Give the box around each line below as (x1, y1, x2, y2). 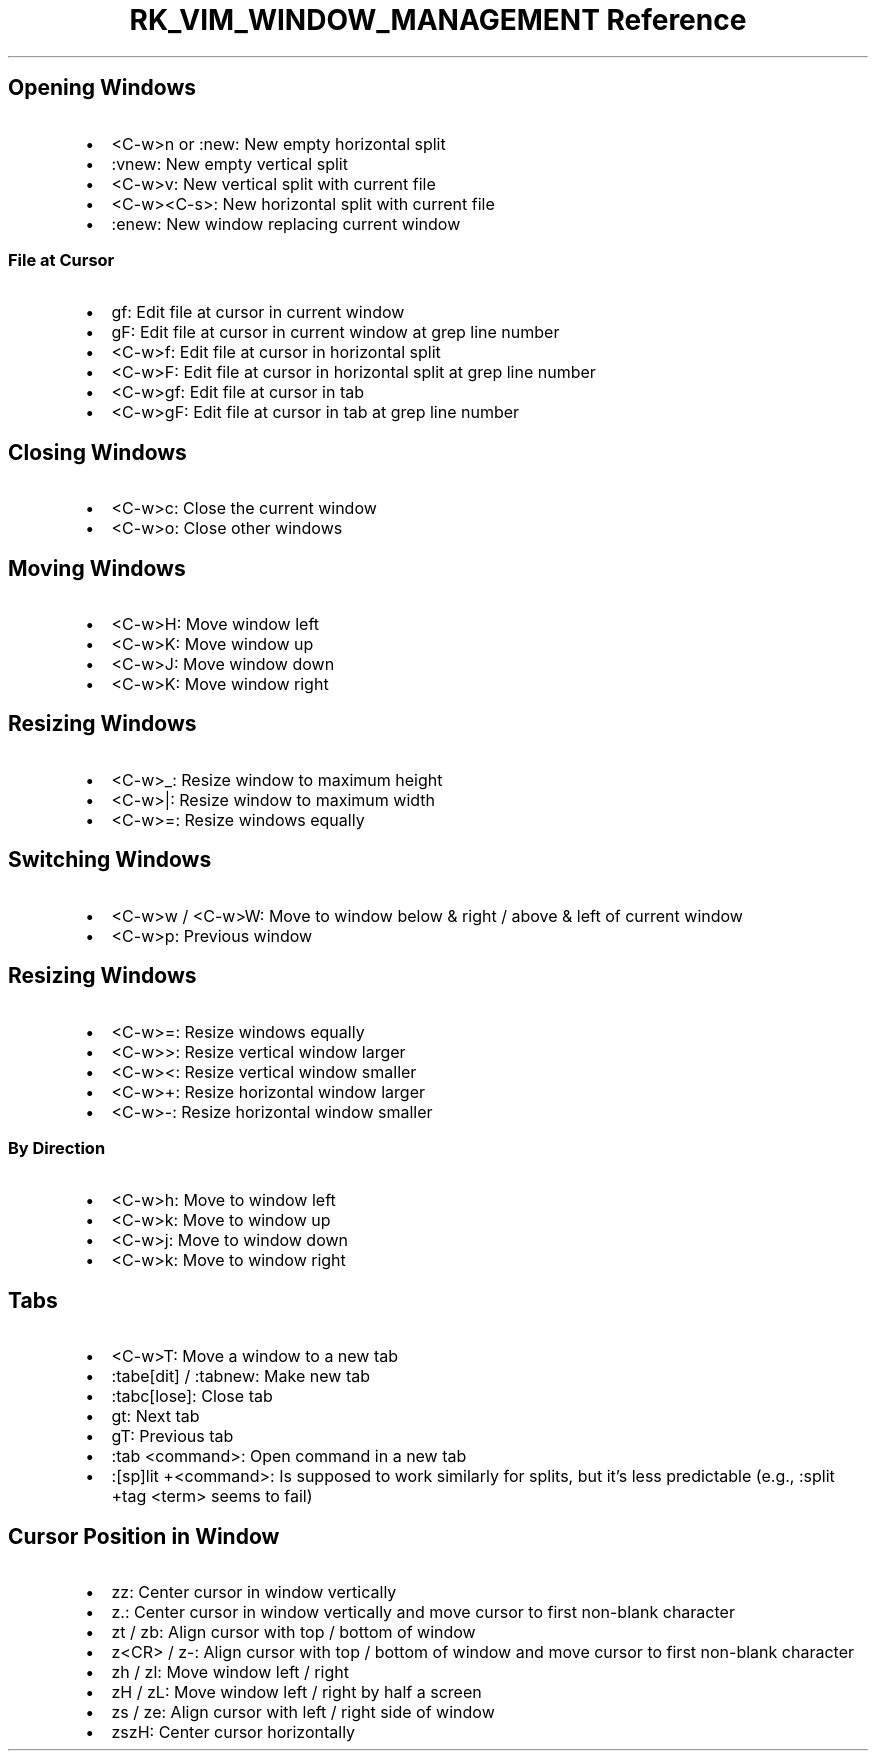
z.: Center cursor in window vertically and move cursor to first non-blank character (111, 1602, 735, 1622)
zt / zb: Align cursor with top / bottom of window (111, 1622, 476, 1642)
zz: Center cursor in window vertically (111, 1582, 397, 1602)
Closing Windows (8, 439, 187, 465)
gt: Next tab (111, 1406, 200, 1427)
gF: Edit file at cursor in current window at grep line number (111, 322, 560, 343)
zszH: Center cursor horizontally (111, 1722, 356, 1742)
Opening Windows (8, 75, 197, 101)
